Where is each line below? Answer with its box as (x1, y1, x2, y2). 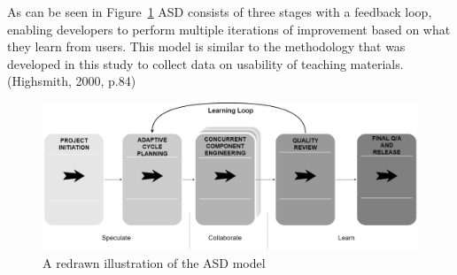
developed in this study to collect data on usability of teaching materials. (7, 54, 404, 73)
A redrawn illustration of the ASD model (43, 253, 266, 271)
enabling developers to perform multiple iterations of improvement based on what (7, 19, 451, 38)
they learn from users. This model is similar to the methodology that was (7, 37, 406, 56)
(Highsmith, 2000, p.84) (7, 72, 136, 90)
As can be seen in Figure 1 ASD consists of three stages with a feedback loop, (7, 3, 432, 20)
